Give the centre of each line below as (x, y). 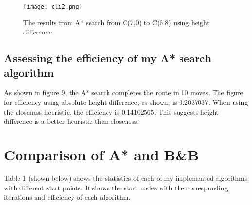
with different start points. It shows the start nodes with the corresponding (116, 187)
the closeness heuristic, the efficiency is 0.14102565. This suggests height (111, 111)
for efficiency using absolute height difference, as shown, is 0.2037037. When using (126, 102)
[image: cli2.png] (53, 7)
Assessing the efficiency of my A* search (108, 58)
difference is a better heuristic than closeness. (72, 121)
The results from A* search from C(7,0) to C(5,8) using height (117, 22)
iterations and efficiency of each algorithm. (67, 197)
